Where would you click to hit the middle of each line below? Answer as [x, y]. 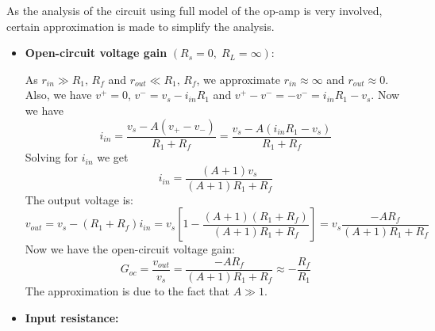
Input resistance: [72, 317]
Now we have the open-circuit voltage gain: [130, 249]
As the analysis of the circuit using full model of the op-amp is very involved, [194, 10]
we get [113, 157]
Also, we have [58, 95]
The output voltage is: [79, 199]
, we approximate [238, 79]
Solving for [51, 157]
